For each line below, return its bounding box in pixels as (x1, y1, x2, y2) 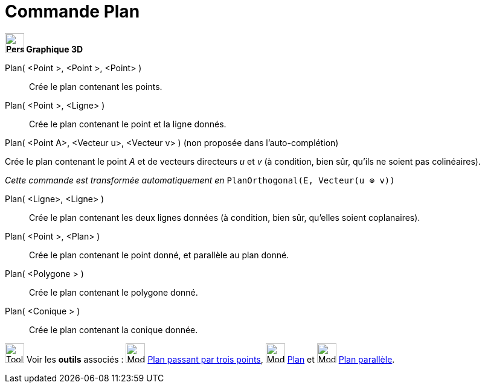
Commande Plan (5, 1, 140, 22)
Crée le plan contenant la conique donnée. (29, 324, 198, 335)
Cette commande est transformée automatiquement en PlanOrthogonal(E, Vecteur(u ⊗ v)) (5, 174, 395, 185)
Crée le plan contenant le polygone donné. (29, 287, 198, 297)
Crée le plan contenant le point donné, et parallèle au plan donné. (29, 249, 289, 260)
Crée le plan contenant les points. (29, 81, 162, 92)
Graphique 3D (26, 43, 83, 54)
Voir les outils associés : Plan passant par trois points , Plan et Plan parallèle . (26, 354, 395, 364)
